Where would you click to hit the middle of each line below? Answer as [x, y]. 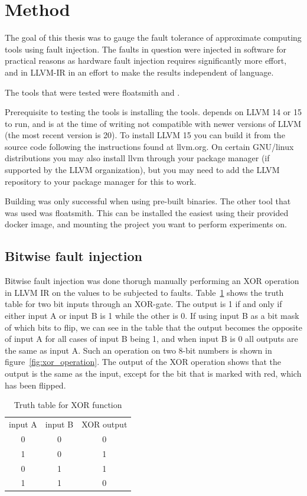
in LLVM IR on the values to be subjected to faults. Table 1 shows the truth [144, 292]
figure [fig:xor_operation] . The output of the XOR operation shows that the [143, 362]
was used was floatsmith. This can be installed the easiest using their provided [147, 212]
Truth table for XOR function [68, 405]
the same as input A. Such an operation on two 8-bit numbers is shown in [138, 350]
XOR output [104, 424]
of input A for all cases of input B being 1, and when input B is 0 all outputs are [151, 339]
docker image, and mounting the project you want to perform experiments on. [146, 224]
